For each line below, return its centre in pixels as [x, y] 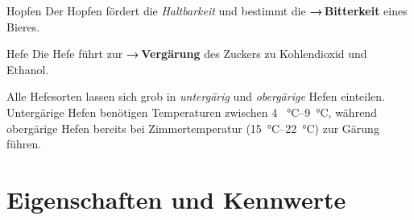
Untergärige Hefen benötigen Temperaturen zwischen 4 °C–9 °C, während [192, 112]
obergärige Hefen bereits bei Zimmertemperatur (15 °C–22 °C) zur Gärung [193, 128]
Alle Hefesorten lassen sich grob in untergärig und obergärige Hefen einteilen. [196, 96]
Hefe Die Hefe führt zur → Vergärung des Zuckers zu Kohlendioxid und [187, 54]
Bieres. [23, 26]
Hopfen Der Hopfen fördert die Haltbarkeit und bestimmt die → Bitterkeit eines [207, 10]
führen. [24, 144]
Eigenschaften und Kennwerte [176, 199]
